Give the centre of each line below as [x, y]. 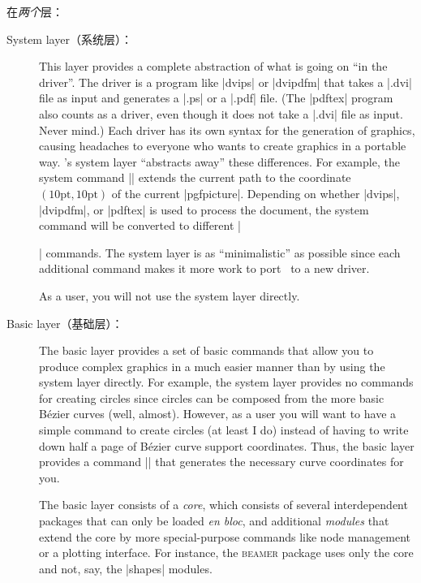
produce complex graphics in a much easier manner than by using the [212, 366]
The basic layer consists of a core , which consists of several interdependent [223, 505]
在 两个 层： [35, 11]
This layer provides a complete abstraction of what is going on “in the [213, 66]
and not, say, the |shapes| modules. [126, 568]
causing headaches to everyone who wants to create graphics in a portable [223, 146]
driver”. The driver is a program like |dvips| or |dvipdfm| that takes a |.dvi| [226, 82]
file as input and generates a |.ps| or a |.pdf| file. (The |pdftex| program [216, 98]
